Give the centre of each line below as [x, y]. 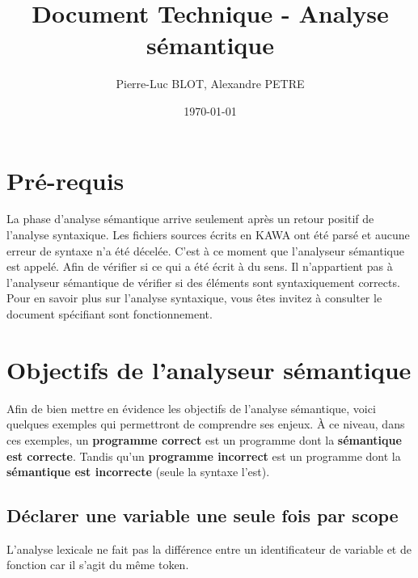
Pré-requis [65, 180]
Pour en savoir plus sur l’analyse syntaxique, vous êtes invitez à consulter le [194, 298]
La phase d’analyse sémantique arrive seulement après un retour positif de [190, 219]
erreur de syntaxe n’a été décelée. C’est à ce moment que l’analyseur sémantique [205, 250]
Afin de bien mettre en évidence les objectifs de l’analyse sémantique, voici [191, 408]
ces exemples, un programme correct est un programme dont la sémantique [204, 439]
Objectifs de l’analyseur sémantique [209, 369]
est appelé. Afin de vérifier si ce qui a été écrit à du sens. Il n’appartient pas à [200, 266]
